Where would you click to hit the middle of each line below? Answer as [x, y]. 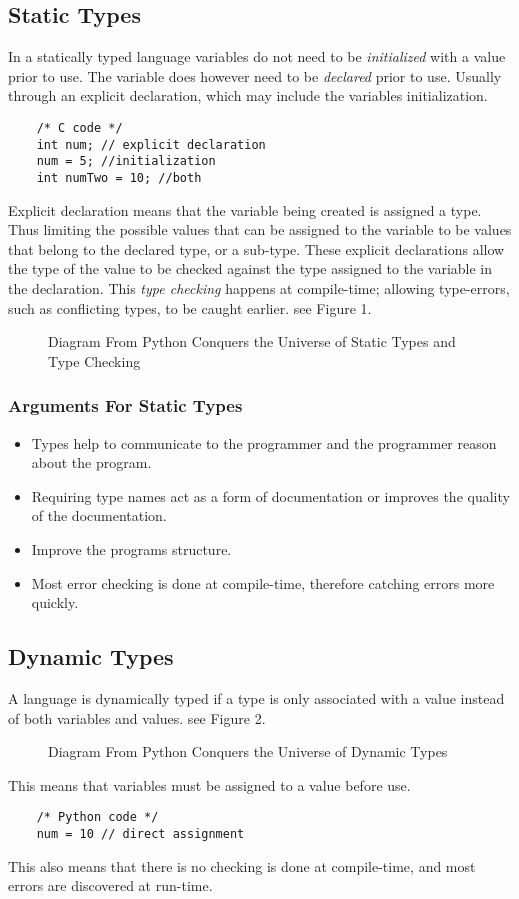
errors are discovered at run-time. [110, 885]
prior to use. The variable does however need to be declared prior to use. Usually [255, 75]
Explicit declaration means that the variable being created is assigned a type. [245, 209]
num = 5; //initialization [126, 161]
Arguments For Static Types [125, 405]
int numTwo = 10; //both [119, 177]
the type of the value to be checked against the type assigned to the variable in [250, 268]
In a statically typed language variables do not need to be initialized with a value [257, 56]
